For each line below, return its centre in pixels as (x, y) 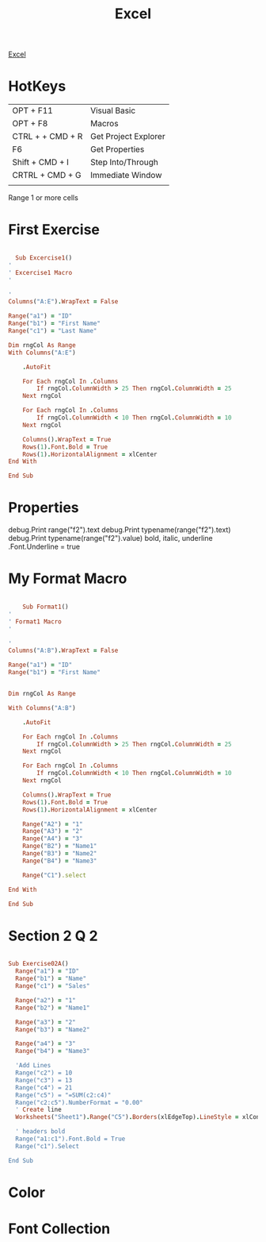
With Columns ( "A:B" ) (42, 708)
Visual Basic (113, 110)
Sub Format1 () (46, 607)
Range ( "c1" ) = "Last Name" (53, 331)
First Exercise (54, 230)
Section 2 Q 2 (53, 936)
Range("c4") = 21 (44, 1088)
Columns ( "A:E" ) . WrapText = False (63, 302)
